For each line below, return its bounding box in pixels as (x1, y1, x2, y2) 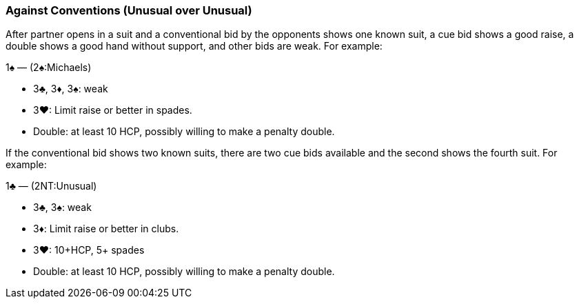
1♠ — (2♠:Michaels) (6, 61, 92, 74)
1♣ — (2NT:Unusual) (6, 180, 97, 192)
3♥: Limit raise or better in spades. (33, 104, 192, 116)
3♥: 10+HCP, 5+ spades (33, 244, 145, 256)
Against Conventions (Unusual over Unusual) (6, 3, 252, 17)
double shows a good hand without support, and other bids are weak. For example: (6, 40, 383, 52)
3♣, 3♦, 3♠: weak (33, 83, 108, 95)
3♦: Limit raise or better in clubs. (33, 223, 179, 235)
